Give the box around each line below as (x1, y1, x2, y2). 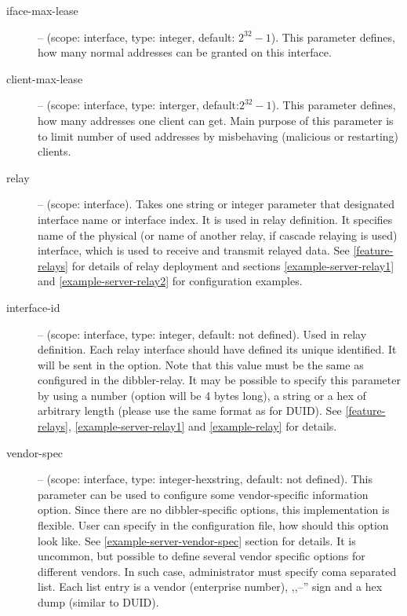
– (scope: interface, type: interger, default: (38, 97, 239, 113)
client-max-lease (6, 70, 83, 86)
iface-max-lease (6, 2, 78, 18)
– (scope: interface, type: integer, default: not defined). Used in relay (38, 325, 367, 342)
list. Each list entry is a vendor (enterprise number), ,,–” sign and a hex (38, 578, 383, 595)
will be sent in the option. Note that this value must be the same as (38, 356, 364, 372)
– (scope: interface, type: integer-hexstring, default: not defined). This (38, 471, 372, 487)
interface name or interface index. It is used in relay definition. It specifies (38, 211, 393, 227)
